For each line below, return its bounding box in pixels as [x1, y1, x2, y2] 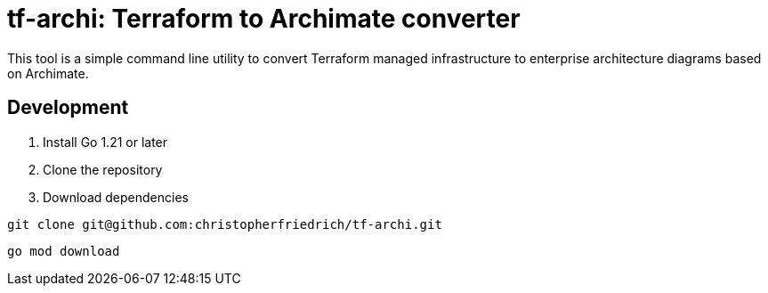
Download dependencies [43, 189, 189, 205]
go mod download [7, 243, 120, 258]
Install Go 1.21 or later [43, 134, 168, 150]
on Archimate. [7, 65, 89, 81]
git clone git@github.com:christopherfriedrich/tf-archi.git [7, 216, 442, 232]
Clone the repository [43, 161, 163, 177]
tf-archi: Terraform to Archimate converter [7, 4, 521, 34]
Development [7, 96, 129, 119]
